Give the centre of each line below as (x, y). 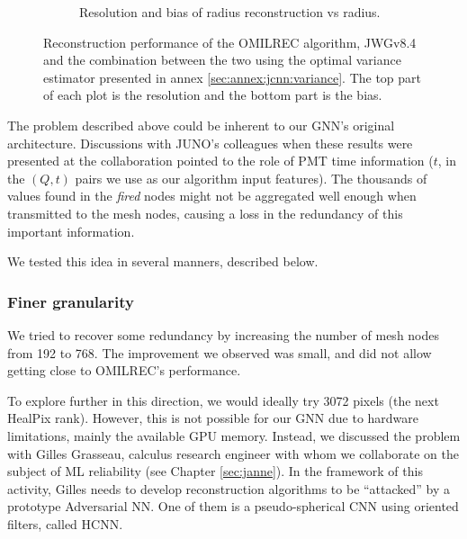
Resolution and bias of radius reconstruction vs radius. (230, 12)
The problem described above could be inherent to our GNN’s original (201, 125)
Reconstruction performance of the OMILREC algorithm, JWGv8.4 (230, 42)
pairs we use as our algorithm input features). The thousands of (251, 178)
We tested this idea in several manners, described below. (163, 261)
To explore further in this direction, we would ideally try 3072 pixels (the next (223, 400)
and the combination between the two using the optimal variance (222, 60)
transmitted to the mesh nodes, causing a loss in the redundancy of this (205, 213)
